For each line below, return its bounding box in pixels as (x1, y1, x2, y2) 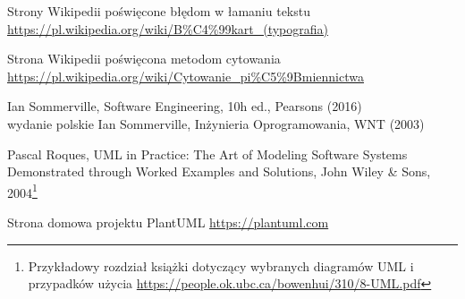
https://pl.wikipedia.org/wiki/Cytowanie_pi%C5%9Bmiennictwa (7, 66, 364, 85)
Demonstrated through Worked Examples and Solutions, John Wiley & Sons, (7, 162, 431, 181)
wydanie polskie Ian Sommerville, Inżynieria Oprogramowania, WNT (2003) (7, 114, 425, 132)
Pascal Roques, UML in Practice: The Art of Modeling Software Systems (7, 144, 408, 163)
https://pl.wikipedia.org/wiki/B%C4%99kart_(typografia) (7, 19, 329, 38)
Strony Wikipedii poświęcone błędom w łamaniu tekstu (7, 2, 311, 20)
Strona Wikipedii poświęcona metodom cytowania (7, 49, 281, 68)
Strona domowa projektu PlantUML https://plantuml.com (7, 213, 329, 231)
